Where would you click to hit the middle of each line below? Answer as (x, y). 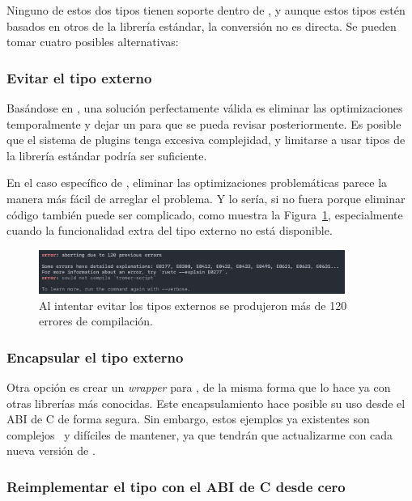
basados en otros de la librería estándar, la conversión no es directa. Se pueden (202, 25)
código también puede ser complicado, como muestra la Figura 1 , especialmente (205, 214)
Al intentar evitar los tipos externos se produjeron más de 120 (193, 305)
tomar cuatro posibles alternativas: (93, 42)
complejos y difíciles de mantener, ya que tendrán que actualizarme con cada (200, 434)
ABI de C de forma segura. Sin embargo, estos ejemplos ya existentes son (188, 419)
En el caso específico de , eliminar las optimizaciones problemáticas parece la (197, 183)
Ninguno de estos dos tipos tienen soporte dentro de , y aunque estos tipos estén (206, 10)
